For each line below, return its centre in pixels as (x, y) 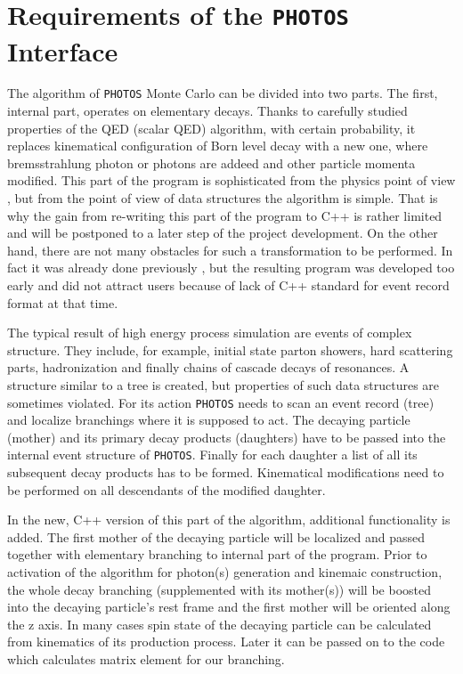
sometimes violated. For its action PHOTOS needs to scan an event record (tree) (221, 402)
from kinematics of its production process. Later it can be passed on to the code (226, 642)
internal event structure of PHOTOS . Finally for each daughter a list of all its (212, 455)
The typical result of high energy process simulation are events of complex (210, 333)
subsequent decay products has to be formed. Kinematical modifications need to (226, 472)
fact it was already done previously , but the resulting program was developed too (231, 268)
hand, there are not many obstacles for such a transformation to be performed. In (230, 250)
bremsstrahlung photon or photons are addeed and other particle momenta (211, 162)
